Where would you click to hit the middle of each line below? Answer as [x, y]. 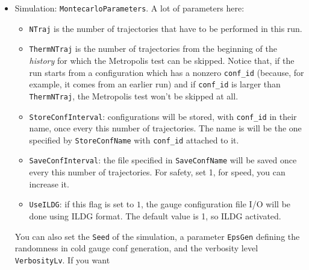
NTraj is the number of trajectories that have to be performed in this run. [166, 28]
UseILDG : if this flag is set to [82, 204]
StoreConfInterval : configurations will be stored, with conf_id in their [163, 116]
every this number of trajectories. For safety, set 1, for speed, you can [157, 172]
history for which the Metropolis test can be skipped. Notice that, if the [162, 60]
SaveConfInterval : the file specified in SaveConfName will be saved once [163, 160]
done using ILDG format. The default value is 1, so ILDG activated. [155, 215]
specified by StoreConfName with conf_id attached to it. [134, 140]
